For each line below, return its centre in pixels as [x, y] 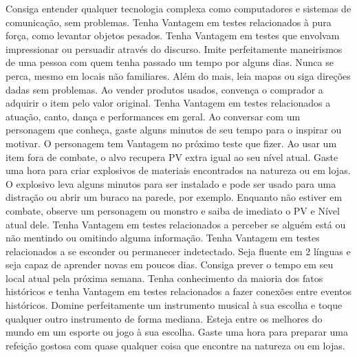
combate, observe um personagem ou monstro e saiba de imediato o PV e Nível [173, 210]
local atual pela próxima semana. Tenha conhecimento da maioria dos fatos [164, 278]
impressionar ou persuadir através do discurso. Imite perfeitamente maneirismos [174, 48]
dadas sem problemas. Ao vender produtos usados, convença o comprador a [164, 89]
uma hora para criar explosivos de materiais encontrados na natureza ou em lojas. [178, 170]
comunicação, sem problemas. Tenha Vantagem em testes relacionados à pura [169, 22]
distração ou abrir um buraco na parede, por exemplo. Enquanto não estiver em [174, 197]
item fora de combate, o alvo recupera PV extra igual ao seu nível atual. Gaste [172, 156]
